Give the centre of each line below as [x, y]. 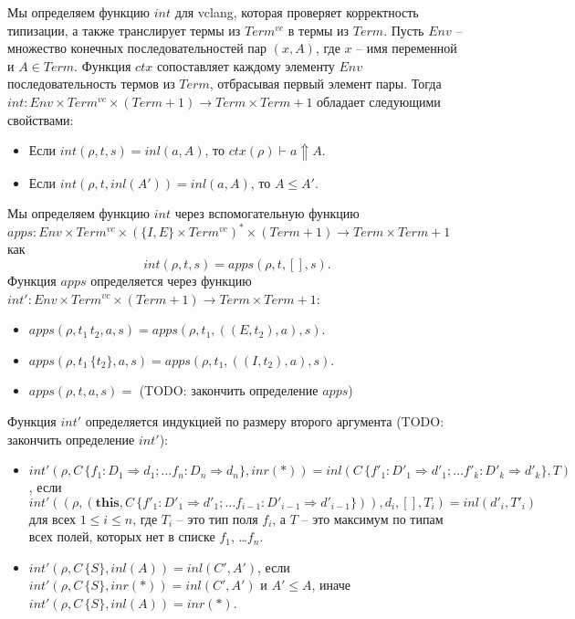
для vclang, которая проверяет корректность [297, 12]
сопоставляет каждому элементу [246, 65]
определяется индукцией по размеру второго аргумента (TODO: [265, 420]
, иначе [331, 585]
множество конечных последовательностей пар [137, 48]
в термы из [319, 30]
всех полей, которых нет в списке [122, 536]
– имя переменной [407, 48]
